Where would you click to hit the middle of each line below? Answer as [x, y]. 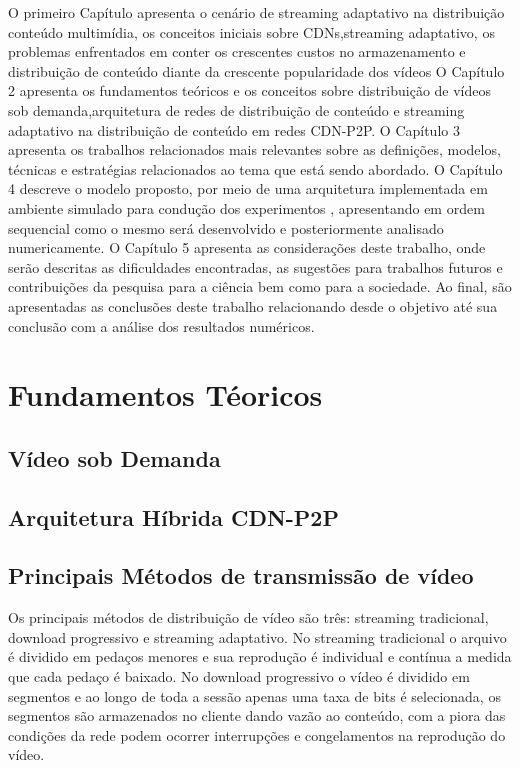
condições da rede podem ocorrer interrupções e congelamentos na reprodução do [257, 734]
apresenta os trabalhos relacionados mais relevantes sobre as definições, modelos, [254, 149]
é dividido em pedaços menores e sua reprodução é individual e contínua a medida [260, 656]
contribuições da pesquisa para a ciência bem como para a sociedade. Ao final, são [260, 286]
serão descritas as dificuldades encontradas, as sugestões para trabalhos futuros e [255, 266]
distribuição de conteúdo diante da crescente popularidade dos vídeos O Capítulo [256, 70]
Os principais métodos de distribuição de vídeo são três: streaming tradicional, [248, 617]
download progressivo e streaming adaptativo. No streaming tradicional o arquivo [257, 636]
